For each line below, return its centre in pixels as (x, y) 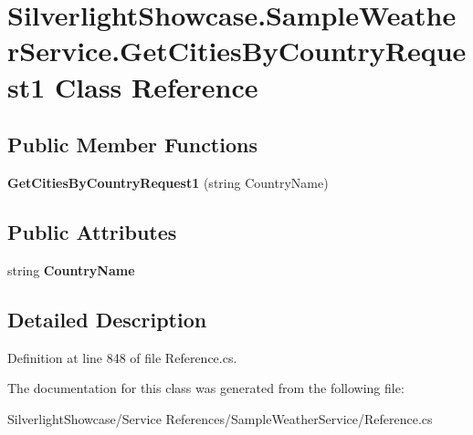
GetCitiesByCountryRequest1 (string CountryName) (168, 182)
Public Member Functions (132, 145)
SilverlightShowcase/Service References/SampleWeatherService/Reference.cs (220, 418)
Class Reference (157, 86)
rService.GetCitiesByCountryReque (237, 51)
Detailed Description (107, 319)
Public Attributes (92, 231)
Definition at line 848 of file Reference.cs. (122, 357)
